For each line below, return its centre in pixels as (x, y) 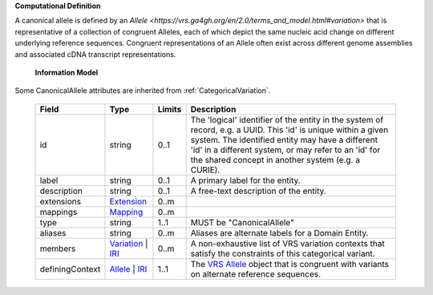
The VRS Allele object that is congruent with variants (289, 264)
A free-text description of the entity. (258, 191)
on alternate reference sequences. (255, 274)
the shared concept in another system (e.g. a (275, 160)
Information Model (67, 72)
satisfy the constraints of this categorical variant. (283, 253)
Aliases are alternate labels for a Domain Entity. (279, 232)
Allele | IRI (128, 269)
